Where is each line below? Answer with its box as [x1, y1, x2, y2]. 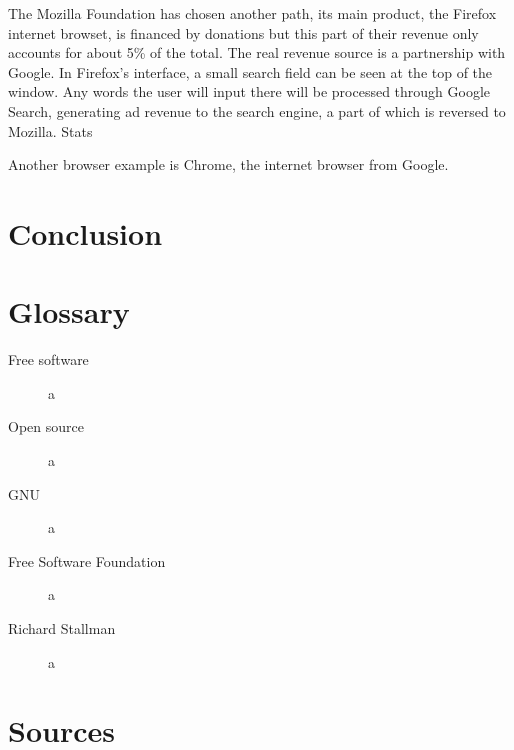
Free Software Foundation [8, 550, 166, 571]
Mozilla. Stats [8, 120, 93, 141]
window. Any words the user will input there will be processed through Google [8, 81, 491, 102]
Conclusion [8, 212, 163, 253]
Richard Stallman [8, 618, 116, 638]
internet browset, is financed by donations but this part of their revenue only [8, 22, 479, 43]
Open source [8, 416, 84, 437]
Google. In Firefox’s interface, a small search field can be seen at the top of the [8, 61, 493, 82]
